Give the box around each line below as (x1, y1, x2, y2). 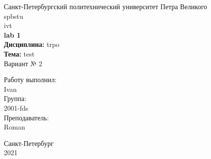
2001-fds (4, 102, 29, 113)
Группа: (4, 93, 27, 103)
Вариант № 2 (4, 58, 43, 68)
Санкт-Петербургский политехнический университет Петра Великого (4, 1, 207, 11)
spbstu (4, 11, 23, 21)
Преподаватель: (4, 112, 49, 122)
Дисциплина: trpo (4, 39, 60, 49)
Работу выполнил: (4, 74, 57, 85)
